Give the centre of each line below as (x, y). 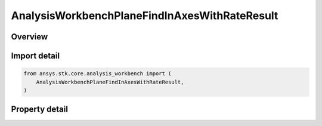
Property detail (40, 110)
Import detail (35, 56)
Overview (30, 37)
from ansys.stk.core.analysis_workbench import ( (97, 74)
